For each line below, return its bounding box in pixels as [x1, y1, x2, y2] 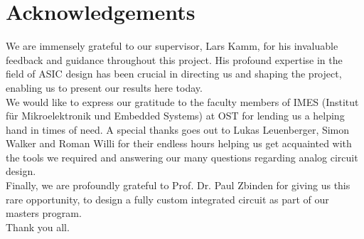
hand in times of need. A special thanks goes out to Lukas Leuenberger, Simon [6, 122, 350, 137]
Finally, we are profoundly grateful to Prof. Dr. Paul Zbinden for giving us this [6, 178, 350, 193]
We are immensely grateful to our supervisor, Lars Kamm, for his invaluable [6, 38, 338, 53]
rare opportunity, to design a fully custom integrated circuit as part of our [6, 191, 329, 206]
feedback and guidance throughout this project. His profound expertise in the [6, 52, 343, 67]
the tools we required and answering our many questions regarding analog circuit [6, 149, 358, 164]
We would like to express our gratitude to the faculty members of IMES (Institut [6, 94, 359, 109]
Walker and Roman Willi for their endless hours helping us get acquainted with [6, 136, 352, 151]
